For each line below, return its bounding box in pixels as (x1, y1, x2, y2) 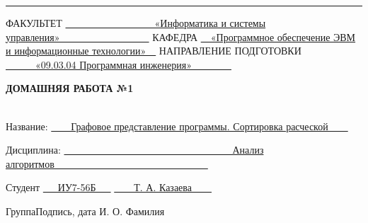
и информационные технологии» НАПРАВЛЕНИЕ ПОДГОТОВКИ (6, 43, 301, 58)
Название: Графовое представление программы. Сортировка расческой (6, 118, 328, 133)
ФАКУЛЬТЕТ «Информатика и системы (6, 16, 266, 30)
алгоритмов (6, 156, 54, 171)
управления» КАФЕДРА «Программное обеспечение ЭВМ (6, 29, 356, 44)
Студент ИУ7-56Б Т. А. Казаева (6, 180, 192, 195)
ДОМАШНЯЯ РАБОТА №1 (6, 81, 134, 96)
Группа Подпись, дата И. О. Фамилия (6, 203, 165, 218)
